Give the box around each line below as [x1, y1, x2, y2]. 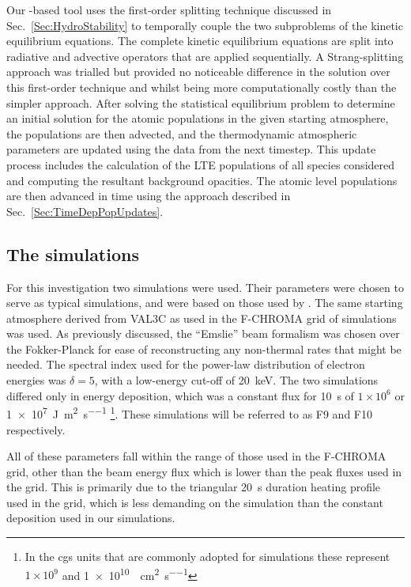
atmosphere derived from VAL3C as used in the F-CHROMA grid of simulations [6, 309, 397, 326]
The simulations [6, 241, 139, 266]
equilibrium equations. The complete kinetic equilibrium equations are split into [6, 32, 394, 49]
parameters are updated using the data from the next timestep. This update [6, 141, 376, 157]
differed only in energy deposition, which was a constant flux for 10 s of [6, 387, 354, 403]
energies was [6, 372, 66, 388]
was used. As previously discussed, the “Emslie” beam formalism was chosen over [6, 325, 400, 342]
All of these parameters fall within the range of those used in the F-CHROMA [6, 448, 386, 464]
